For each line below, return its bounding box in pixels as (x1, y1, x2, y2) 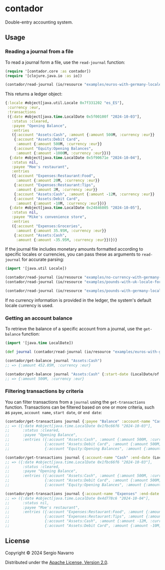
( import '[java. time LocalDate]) (5, 340, 74, 346)
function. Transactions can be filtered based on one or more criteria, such (5, 404, 155, 410)
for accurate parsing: (22, 257, 64, 262)
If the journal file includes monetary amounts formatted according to (5, 246, 143, 252)
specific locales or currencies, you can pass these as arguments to (5, 251, 141, 258)
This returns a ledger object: (5, 91, 63, 97)
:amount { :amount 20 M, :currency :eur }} (16, 178, 100, 183)
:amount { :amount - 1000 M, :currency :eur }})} (16, 151, 111, 155)
